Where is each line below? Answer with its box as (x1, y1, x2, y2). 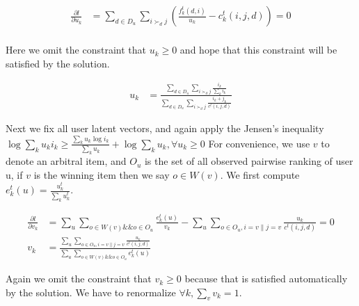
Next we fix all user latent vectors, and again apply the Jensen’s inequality (6, 120, 324, 135)
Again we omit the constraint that (6, 271, 152, 286)
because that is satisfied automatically (184, 271, 348, 286)
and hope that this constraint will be (179, 42, 337, 57)
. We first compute (220, 167, 300, 182)
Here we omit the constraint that (6, 42, 146, 57)
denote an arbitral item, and (6, 154, 127, 168)
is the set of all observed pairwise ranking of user (144, 154, 353, 168)
